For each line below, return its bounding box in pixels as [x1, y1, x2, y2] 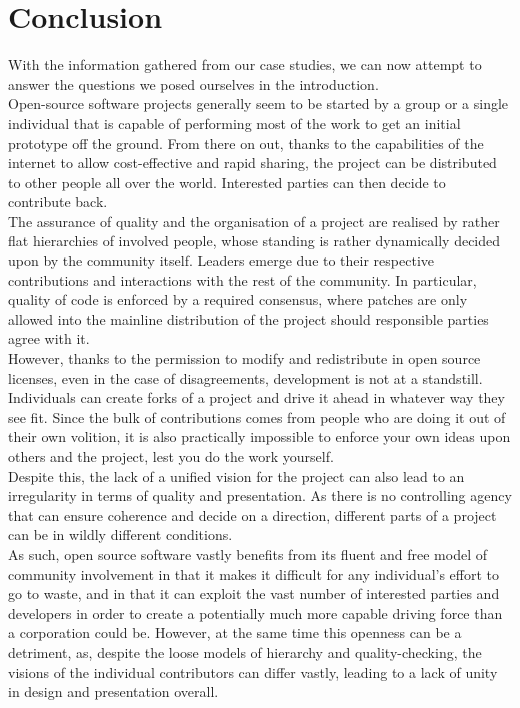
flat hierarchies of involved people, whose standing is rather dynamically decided [8, 230, 501, 251]
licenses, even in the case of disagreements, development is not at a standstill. [8, 367, 483, 388]
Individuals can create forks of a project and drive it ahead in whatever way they [8, 387, 505, 408]
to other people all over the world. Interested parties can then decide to [8, 171, 446, 192]
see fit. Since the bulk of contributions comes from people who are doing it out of [8, 406, 506, 427]
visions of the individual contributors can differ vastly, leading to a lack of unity [8, 661, 498, 682]
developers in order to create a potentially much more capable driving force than [8, 602, 503, 623]
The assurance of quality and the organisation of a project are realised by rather [8, 210, 500, 231]
